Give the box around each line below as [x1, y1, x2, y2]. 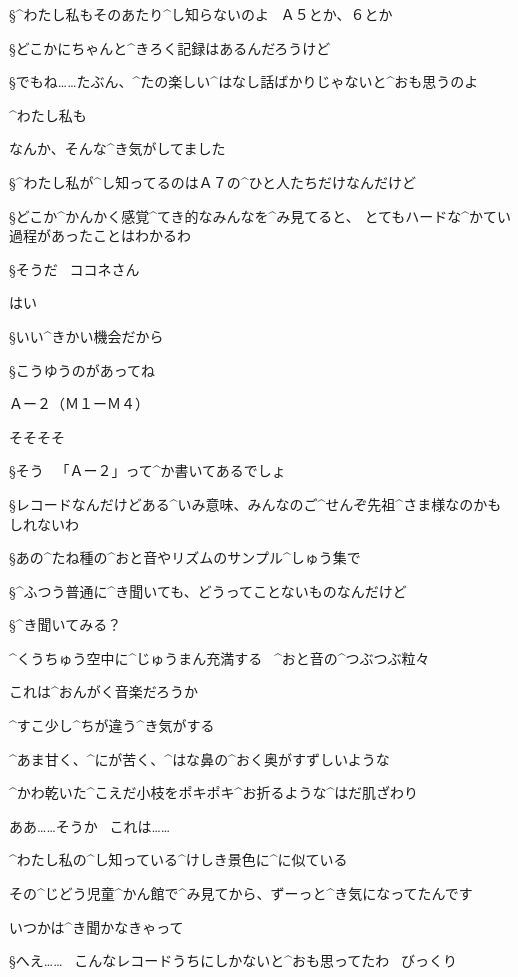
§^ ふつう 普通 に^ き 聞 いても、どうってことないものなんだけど [9, 580, 407, 601]
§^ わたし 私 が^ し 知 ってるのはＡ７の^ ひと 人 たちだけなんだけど [9, 171, 417, 192]
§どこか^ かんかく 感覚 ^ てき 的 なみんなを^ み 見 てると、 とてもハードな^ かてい [9, 205, 512, 226]
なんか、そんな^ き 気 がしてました [9, 138, 226, 159]
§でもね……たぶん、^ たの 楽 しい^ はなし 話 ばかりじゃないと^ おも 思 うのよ [9, 71, 479, 92]
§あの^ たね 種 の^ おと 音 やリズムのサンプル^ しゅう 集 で [9, 547, 361, 568]
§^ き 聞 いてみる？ [9, 614, 122, 635]
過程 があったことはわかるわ [9, 225, 191, 246]
